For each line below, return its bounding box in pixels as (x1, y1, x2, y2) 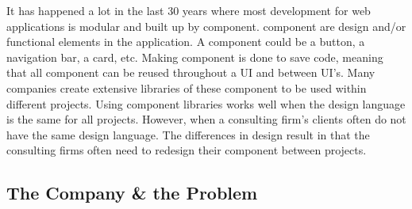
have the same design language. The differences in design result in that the (6, 126, 370, 142)
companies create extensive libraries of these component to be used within (6, 79, 367, 96)
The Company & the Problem (6, 180, 258, 205)
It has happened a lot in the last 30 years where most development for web (6, 2, 371, 18)
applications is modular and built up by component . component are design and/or (6, 17, 406, 34)
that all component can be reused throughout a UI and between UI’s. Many (6, 64, 375, 81)
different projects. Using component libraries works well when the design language (6, 95, 406, 112)
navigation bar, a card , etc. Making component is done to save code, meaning (6, 48, 383, 65)
